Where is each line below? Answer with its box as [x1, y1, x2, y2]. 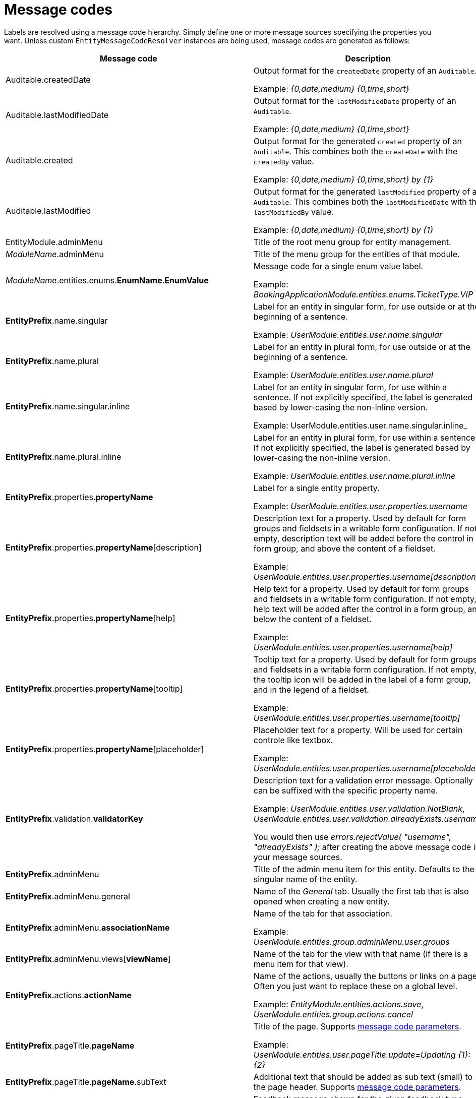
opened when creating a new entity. [253, 896, 390, 906]
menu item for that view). [253, 958, 348, 969]
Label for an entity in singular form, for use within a [253, 382, 447, 392]
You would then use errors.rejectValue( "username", [253, 831, 451, 842]
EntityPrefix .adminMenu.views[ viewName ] [6, 953, 171, 964]
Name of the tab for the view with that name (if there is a [253, 948, 468, 959]
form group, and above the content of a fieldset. [253, 543, 436, 554]
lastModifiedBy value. [253, 206, 334, 217]
